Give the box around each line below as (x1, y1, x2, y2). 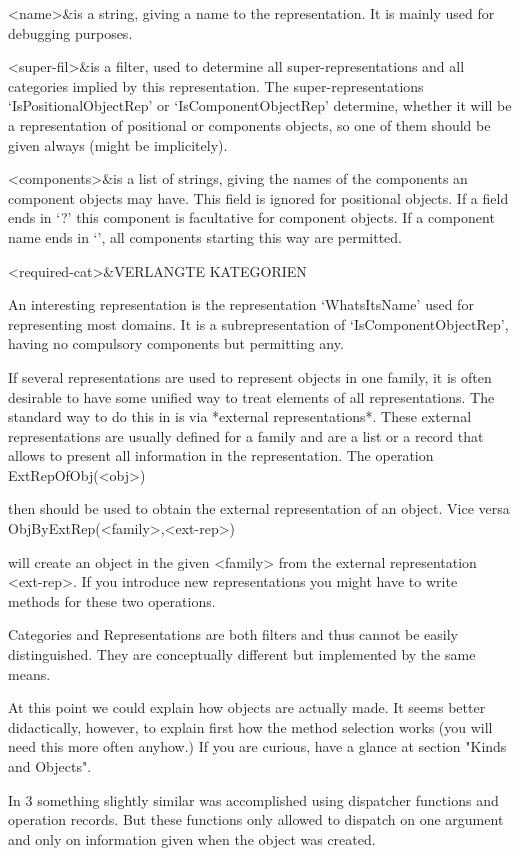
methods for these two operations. (8, 590, 216, 611)
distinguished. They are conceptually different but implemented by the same (8, 644, 476, 665)
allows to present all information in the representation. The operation (8, 445, 434, 466)
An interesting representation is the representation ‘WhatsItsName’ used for (8, 294, 474, 315)
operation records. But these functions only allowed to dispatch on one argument (8, 809, 504, 830)
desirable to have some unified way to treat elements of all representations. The (8, 386, 495, 407)
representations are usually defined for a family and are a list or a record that (8, 425, 484, 446)
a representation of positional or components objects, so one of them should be (8, 114, 491, 135)
